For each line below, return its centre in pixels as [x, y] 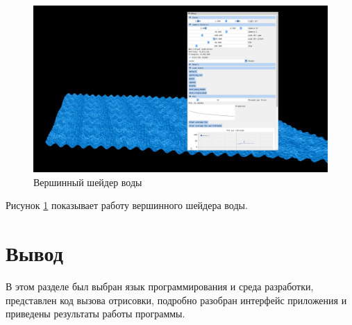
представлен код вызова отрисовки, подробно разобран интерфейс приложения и [176, 300]
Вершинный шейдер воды [88, 182]
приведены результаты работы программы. [95, 314]
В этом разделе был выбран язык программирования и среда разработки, [160, 286]
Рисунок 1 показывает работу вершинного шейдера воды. [127, 205]
